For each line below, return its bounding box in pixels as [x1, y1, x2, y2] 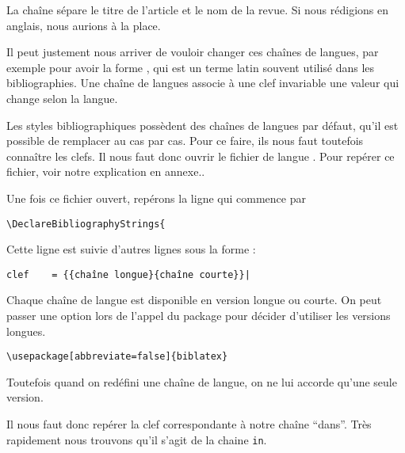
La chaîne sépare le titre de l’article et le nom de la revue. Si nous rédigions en [6, 2, 389, 17]
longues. [6, 322, 46, 339]
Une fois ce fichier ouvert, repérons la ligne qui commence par [6, 189, 306, 206]
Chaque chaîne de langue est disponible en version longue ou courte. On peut [6, 291, 382, 308]
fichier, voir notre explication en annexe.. [6, 163, 205, 180]
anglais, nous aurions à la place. [6, 17, 161, 33]
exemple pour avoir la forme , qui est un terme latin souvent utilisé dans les [6, 59, 375, 75]
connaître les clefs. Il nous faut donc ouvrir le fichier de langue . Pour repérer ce [6, 147, 395, 164]
